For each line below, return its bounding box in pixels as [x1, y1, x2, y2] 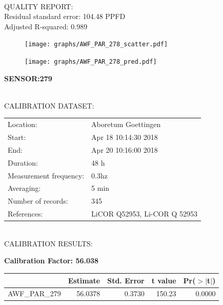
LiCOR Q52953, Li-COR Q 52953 [91, 208, 197, 219]
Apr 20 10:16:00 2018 [91, 144, 158, 155]
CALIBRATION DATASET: [4, 100, 94, 111]
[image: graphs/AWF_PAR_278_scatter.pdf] [25, 41, 168, 48]
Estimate [68, 275, 100, 285]
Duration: [8, 157, 38, 168]
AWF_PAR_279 [8, 288, 61, 299]
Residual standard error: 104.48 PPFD [4, 11, 126, 22]
